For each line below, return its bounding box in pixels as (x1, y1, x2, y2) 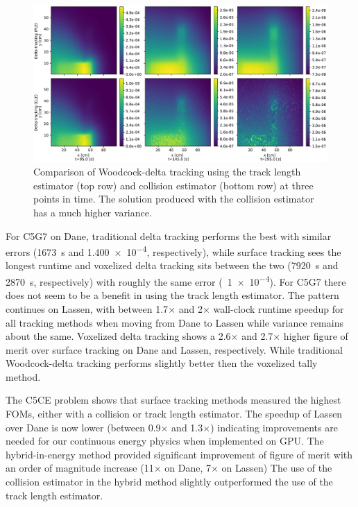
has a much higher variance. (33, 205, 152, 220)
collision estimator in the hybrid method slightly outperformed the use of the (6, 474, 333, 489)
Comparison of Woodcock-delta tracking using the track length (33, 164, 301, 179)
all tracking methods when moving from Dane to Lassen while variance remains (6, 315, 343, 329)
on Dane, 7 (164, 461, 211, 475)
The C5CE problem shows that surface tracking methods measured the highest (6, 393, 341, 407)
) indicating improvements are (210, 420, 338, 434)
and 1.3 (171, 420, 203, 434)
